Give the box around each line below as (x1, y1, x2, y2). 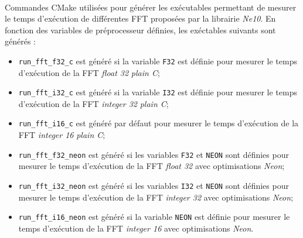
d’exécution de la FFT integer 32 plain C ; (18, 97, 169, 109)
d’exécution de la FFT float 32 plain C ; (18, 66, 160, 78)
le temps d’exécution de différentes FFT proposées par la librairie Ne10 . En (5, 12, 276, 25)
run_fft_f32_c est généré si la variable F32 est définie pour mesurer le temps (18, 54, 297, 67)
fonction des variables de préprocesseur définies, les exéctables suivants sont (5, 23, 276, 36)
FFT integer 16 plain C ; (18, 129, 105, 141)
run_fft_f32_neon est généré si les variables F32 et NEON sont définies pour (18, 148, 289, 160)
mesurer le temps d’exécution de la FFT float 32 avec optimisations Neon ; (18, 160, 285, 172)
